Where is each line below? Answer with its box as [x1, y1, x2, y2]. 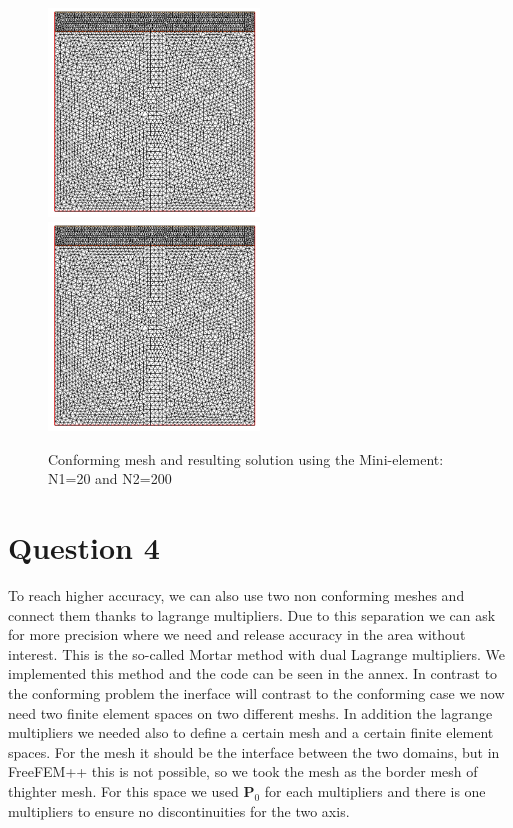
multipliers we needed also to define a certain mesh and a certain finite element [8, 722, 494, 743]
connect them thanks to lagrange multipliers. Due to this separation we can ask [8, 604, 496, 625]
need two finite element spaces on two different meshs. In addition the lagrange [8, 702, 493, 723]
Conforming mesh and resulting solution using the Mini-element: [48, 448, 444, 469]
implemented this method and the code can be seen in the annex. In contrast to [8, 663, 498, 684]
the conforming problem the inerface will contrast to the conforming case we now [8, 682, 505, 703]
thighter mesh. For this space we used [8, 780, 239, 801]
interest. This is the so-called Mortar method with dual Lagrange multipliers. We [8, 643, 505, 664]
